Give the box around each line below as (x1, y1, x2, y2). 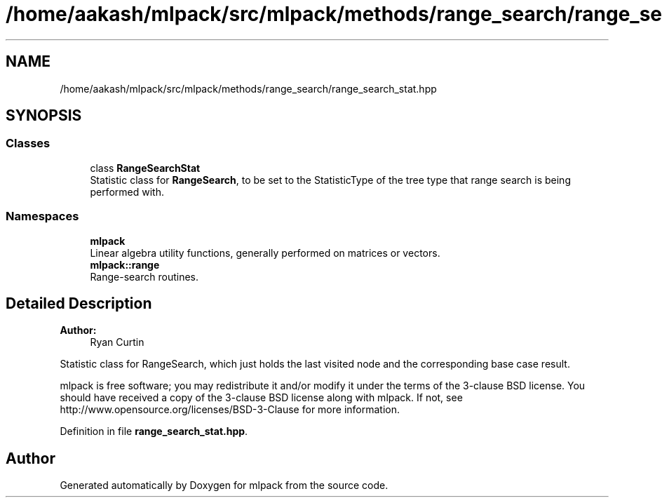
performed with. (90, 185, 164, 198)
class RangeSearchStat (90, 161, 201, 174)
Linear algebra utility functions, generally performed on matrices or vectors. (90, 246, 440, 259)
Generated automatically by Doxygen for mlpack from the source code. (60, 479, 389, 492)
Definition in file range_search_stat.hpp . (60, 425, 248, 438)
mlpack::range (90, 258, 160, 271)
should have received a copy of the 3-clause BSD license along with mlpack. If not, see (60, 391, 463, 404)
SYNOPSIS (6, 107, 82, 125)
